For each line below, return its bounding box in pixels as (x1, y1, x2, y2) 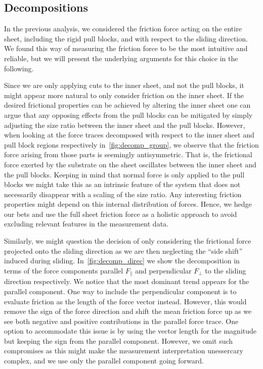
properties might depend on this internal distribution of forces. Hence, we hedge (4, 199, 252, 209)
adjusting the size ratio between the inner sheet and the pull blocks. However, (4, 119, 245, 130)
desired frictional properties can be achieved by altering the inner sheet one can (4, 100, 251, 110)
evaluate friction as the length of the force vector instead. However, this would (4, 296, 247, 306)
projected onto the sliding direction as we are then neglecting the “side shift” (4, 245, 243, 256)
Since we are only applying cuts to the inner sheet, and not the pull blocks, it (4, 80, 244, 90)
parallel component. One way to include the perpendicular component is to (4, 286, 237, 296)
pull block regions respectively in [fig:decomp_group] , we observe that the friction (4, 139, 259, 150)
